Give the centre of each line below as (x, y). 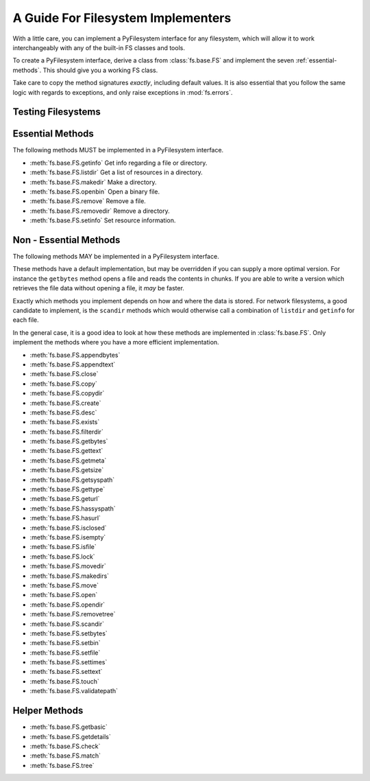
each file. (26, 320)
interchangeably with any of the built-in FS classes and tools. (99, 47)
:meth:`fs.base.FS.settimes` (69, 662)
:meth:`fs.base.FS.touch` (64, 681)
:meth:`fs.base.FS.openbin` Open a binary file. (95, 191)
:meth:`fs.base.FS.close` (64, 374)
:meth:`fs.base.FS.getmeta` (68, 461)
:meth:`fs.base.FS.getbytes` (69, 441)
